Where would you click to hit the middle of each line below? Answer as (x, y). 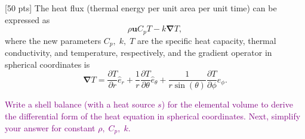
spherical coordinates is (47, 64)
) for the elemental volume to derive (227, 104)
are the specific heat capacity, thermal (207, 40)
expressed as (27, 19)
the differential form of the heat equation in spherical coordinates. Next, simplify (153, 116)
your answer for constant (50, 127)
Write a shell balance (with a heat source (80, 104)
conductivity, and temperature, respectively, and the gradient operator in (138, 53)
